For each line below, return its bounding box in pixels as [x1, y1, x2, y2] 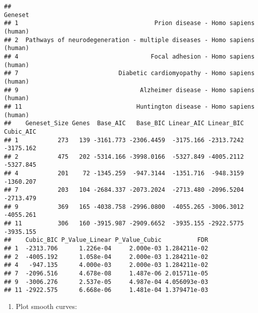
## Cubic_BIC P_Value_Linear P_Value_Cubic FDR [4, 236, 208, 244]
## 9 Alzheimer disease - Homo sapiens [4, 86, 255, 94]
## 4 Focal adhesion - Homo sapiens [4, 53, 255, 60]
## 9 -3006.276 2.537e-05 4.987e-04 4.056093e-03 [4, 278, 208, 285]
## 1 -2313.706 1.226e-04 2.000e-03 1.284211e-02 [4, 245, 208, 252]
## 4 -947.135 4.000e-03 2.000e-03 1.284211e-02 [4, 261, 208, 269]
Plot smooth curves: [15, 300, 77, 311]
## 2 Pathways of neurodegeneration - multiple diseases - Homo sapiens [4, 36, 255, 44]
